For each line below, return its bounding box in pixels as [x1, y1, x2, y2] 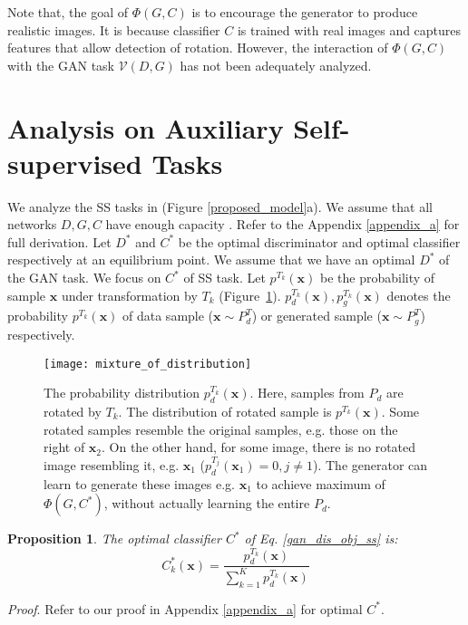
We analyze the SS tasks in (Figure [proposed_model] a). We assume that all [7, 197, 433, 216]
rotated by [44, 401, 102, 420]
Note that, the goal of [7, 3, 128, 21]
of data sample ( [122, 306, 214, 325]
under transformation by [61, 285, 198, 304]
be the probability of [320, 268, 435, 287]
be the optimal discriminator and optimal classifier [178, 232, 461, 251]
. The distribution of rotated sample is [118, 401, 332, 420]
